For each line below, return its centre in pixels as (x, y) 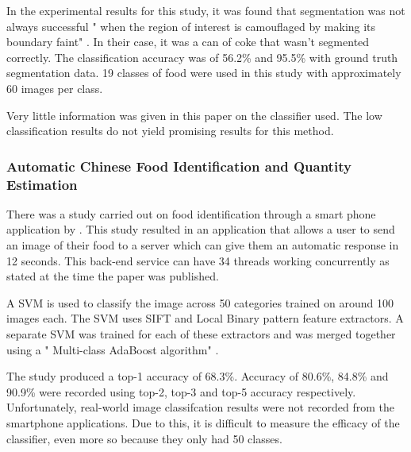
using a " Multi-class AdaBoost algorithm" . (113, 349)
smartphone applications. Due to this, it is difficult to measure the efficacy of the (203, 423)
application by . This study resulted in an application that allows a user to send (201, 229)
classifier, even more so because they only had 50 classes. (144, 438)
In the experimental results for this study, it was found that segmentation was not (206, 10)
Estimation (42, 184)
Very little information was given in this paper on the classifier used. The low (194, 115)
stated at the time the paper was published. (113, 276)
